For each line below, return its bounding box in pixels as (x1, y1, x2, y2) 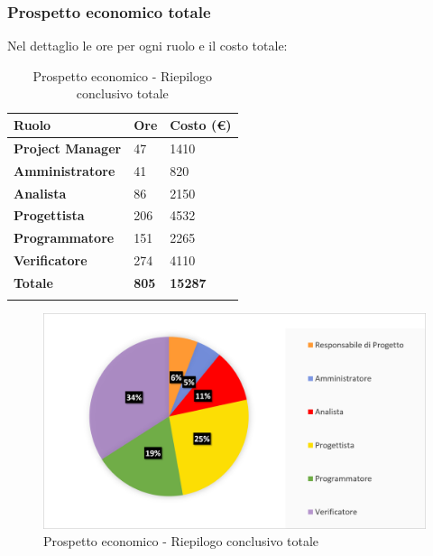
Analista (14, 183, 67, 202)
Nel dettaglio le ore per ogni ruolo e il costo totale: (7, 36, 288, 55)
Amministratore (14, 161, 115, 180)
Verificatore (14, 251, 88, 270)
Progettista (14, 206, 85, 225)
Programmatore (14, 228, 115, 247)
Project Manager (14, 138, 122, 157)
